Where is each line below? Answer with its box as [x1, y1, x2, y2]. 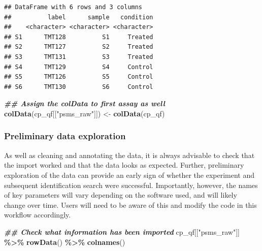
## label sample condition [4, 13, 153, 21]
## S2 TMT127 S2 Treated [4, 43, 153, 51]
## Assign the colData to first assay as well [4, 98, 165, 109]
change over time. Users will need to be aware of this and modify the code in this [4, 199, 257, 210]
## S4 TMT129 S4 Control [4, 63, 153, 71]
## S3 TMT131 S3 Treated [4, 53, 153, 60]
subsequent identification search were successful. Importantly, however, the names [4, 179, 258, 190]
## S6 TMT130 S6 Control [4, 83, 153, 90]
